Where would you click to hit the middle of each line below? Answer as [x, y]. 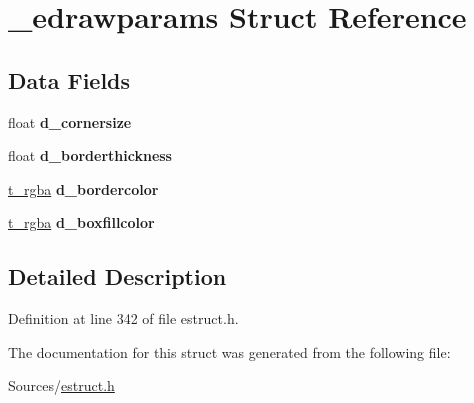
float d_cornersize [70, 121]
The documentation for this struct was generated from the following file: [229, 351]
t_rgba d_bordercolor [83, 188]
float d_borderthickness [90, 155]
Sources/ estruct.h [61, 385]
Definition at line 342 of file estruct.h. [123, 318]
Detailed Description [117, 276]
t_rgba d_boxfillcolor [81, 222]
